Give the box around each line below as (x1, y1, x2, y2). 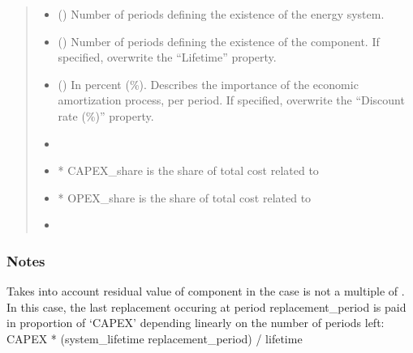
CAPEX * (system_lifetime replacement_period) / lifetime (6, 330, 303, 347)
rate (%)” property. (58, 107, 154, 124)
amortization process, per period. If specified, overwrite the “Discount (58, 91, 405, 108)
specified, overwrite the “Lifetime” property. (58, 49, 277, 66)
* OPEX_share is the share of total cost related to (58, 189, 312, 206)
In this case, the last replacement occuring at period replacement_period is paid (6, 298, 407, 315)
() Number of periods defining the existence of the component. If (58, 32, 380, 49)
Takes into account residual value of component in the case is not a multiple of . (6, 283, 405, 300)
